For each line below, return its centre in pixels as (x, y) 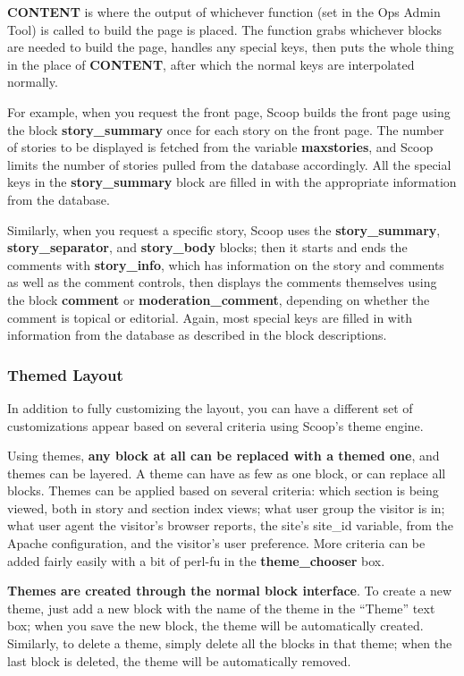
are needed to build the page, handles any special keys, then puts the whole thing (231, 47)
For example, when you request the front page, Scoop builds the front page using (229, 111)
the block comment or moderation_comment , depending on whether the (219, 299)
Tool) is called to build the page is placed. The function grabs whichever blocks (225, 29)
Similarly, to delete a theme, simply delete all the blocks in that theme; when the (230, 643)
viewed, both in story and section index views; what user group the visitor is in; (226, 507)
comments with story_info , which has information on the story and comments (226, 264)
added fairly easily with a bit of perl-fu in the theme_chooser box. (196, 560)
